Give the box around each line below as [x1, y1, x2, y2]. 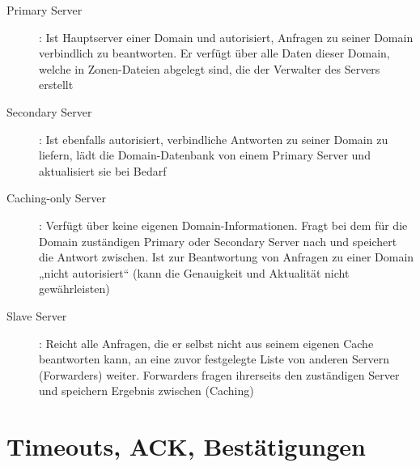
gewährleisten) [39, 280, 110, 297]
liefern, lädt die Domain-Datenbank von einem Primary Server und [39, 146, 371, 163]
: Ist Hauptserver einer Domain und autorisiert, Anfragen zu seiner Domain [39, 28, 414, 45]
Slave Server [6, 307, 67, 324]
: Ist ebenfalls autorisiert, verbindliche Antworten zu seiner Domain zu [39, 130, 388, 147]
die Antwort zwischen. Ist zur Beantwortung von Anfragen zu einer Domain [39, 248, 414, 265]
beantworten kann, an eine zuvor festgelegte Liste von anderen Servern [39, 350, 389, 367]
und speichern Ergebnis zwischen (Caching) [39, 382, 254, 399]
